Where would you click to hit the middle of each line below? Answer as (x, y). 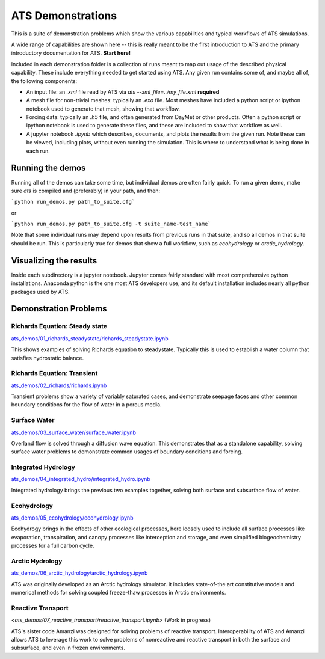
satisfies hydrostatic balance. (48, 358)
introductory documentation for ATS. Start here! (71, 53)
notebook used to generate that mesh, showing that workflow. (103, 109)
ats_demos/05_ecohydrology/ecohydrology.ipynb (72, 518)
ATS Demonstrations (64, 16)
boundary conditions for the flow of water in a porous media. (86, 405)
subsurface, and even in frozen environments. (68, 648)
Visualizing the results (54, 261)
